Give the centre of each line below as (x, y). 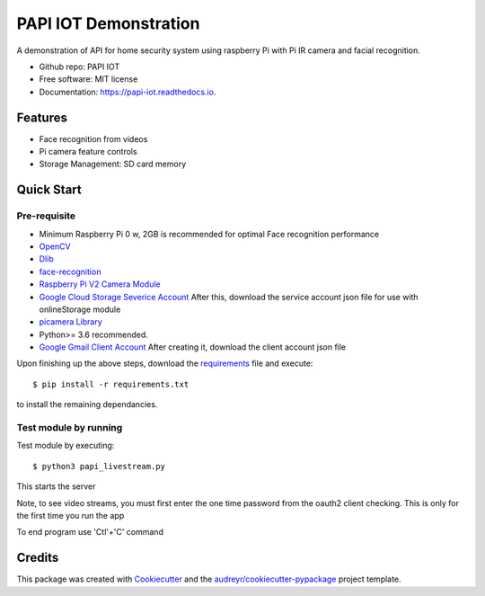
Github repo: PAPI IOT (79, 67)
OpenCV (55, 246)
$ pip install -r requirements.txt (111, 384)
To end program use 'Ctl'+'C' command (90, 532)
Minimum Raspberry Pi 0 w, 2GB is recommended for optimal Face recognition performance (209, 234)
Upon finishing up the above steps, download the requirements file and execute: (165, 363)
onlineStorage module (80, 309)
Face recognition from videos (93, 138)
